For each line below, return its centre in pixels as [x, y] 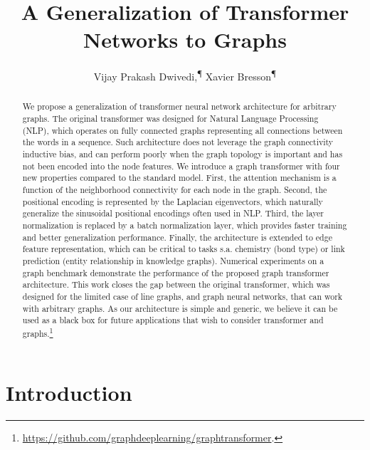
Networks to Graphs [185, 40]
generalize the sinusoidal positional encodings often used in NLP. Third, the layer [173, 213]
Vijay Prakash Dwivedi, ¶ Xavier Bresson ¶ [185, 75]
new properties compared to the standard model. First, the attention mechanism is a [179, 178]
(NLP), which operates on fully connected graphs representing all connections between [183, 130]
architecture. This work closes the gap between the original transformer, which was [176, 284]
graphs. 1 [38, 332]
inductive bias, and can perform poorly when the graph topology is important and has [183, 153]
